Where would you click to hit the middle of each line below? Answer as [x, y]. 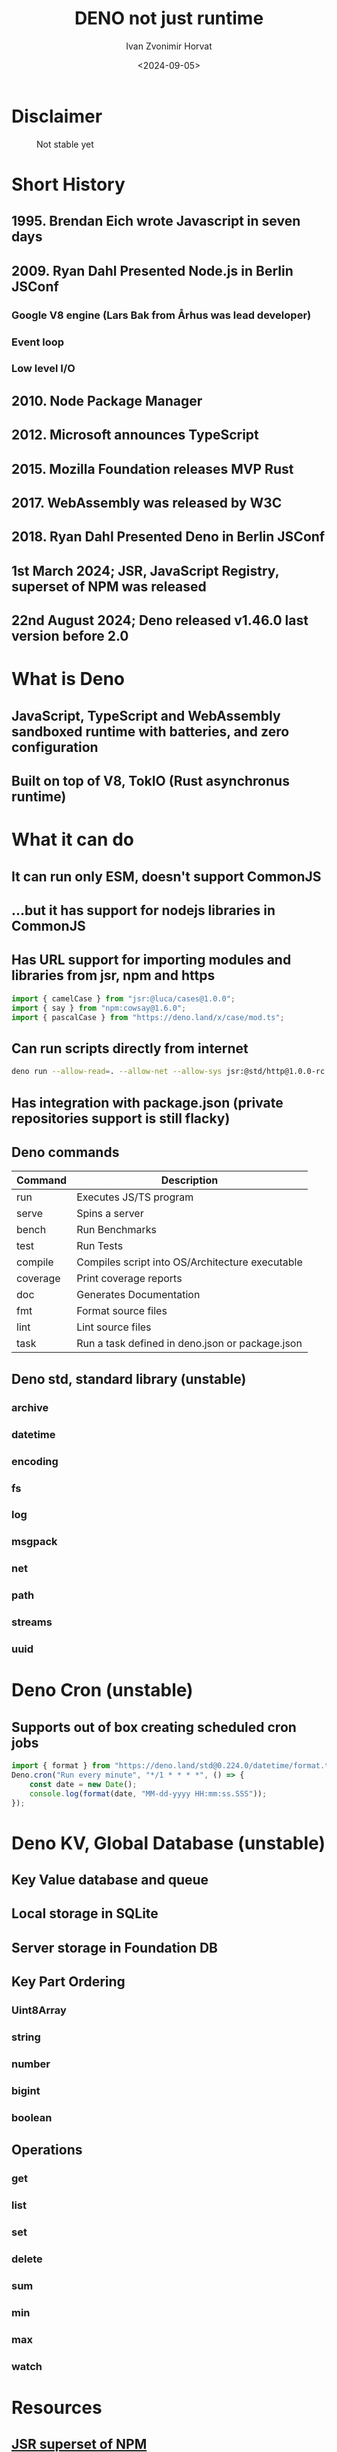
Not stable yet [65, 144]
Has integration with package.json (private [147, 1102]
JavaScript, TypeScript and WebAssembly [146, 715]
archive [30, 1407]
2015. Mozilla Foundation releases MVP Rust [152, 468]
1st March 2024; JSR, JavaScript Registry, [145, 570]
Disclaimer [57, 116]
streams [32, 1622]
